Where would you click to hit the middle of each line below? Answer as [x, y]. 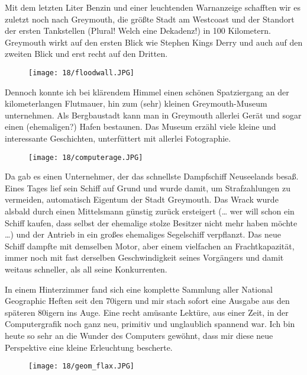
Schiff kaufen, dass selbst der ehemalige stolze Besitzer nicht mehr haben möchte [151, 222]
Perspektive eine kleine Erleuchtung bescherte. [89, 347]
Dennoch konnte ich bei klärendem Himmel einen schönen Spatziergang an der [147, 92]
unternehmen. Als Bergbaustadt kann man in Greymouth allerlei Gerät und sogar [153, 115]
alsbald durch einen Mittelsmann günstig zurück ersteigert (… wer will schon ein [150, 211]
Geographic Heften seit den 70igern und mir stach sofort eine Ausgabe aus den [147, 301]
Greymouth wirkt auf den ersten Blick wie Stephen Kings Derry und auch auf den [154, 42]
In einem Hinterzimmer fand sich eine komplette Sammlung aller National [139, 289]
